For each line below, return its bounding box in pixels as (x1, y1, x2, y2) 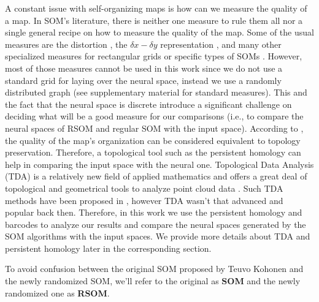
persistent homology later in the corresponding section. (5, 241, 212, 254)
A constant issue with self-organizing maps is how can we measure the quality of (5, 2, 307, 14)
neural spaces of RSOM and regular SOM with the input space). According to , (5, 121, 304, 134)
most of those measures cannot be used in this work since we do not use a (5, 61, 283, 74)
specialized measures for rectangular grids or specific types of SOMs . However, (5, 50, 302, 62)
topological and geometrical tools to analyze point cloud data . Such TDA (5, 181, 283, 194)
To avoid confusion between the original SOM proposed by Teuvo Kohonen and (5, 262, 304, 275)
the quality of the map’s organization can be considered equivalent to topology (5, 134, 301, 146)
